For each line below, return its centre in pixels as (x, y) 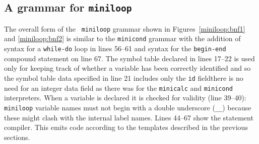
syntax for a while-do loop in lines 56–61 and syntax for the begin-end (115, 48)
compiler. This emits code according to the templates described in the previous (126, 127)
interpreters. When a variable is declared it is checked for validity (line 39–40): (125, 98)
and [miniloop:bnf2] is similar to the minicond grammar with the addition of (122, 38)
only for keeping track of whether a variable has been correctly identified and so (127, 68)
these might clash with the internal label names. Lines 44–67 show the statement (129, 117)
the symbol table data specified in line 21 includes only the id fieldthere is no (124, 78)
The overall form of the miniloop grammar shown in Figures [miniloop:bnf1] (125, 28)
